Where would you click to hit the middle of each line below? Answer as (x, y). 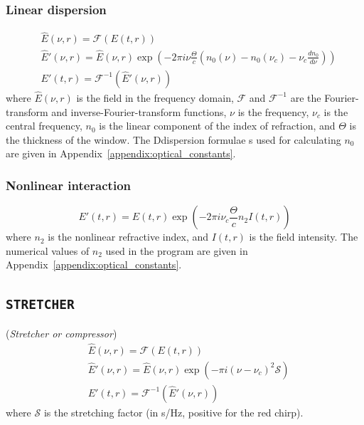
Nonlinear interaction (68, 185)
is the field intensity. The (304, 237)
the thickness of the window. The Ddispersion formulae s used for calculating (173, 139)
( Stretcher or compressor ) (61, 333)
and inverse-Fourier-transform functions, (139, 111)
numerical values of (48, 250)
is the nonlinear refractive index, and (128, 237)
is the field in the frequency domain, (155, 97)
